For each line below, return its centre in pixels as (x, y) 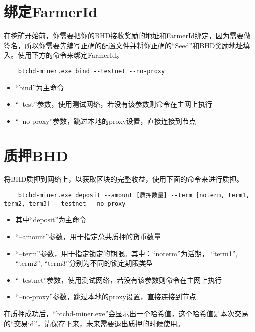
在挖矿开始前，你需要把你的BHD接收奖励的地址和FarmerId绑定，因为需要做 (127, 35)
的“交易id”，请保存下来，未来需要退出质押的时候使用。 (94, 323)
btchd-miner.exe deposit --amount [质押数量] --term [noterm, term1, (134, 196)
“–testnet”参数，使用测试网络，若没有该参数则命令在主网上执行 (119, 280)
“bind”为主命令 (40, 87)
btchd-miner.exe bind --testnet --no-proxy (92, 71)
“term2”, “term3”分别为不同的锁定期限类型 (84, 263)
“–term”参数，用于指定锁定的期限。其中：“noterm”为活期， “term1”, (127, 253)
